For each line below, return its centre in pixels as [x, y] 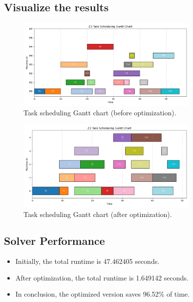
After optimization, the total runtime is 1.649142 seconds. [102, 277]
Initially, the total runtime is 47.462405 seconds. [87, 261]
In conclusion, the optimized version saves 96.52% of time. [102, 294]
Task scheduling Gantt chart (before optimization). [100, 113]
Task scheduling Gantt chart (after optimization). [98, 214]
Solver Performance [54, 241]
